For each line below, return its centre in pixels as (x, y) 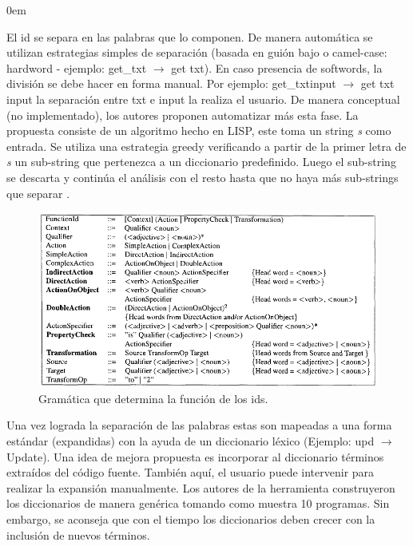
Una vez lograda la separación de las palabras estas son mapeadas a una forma (199, 425)
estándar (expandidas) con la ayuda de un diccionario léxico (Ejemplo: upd (191, 440)
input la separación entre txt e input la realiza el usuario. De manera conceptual (203, 99)
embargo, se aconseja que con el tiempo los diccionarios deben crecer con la (191, 518)
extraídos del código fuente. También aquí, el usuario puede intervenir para (191, 472)
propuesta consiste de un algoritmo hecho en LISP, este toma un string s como (199, 131)
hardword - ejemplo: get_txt (77, 67)
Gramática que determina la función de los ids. (153, 398)
